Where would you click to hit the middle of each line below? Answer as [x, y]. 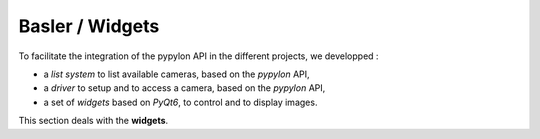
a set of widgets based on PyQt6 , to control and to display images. [180, 102]
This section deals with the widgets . [93, 121]
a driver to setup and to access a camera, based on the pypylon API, [184, 88]
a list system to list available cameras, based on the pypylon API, [176, 74]
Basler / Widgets [89, 26]
